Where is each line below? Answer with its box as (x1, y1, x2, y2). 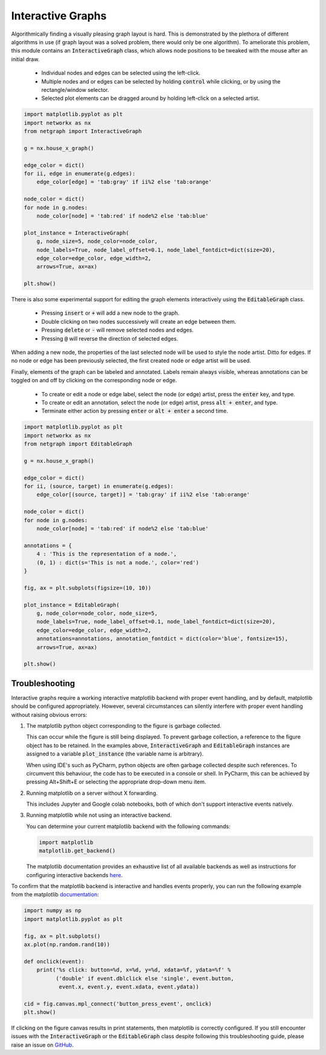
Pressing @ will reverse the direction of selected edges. (41, 335, 178, 342)
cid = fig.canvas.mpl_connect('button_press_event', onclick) (24, 1000, 212, 1007)
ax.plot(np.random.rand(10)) (24, 941, 110, 948)
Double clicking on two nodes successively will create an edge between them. (41, 318, 237, 325)
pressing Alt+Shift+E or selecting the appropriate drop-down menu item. (26, 778, 206, 786)
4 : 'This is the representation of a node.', (36, 550, 177, 558)
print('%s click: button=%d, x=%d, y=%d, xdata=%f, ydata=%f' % (36, 967, 231, 973)
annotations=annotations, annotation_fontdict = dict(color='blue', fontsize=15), (36, 635, 289, 642)
